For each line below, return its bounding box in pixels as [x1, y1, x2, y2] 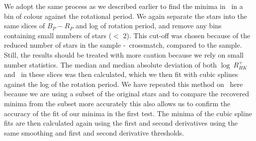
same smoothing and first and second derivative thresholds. [4, 127, 184, 138]
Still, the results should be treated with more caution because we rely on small [4, 49, 244, 60]
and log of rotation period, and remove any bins [76, 20, 222, 31]
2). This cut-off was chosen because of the [123, 30, 251, 40]
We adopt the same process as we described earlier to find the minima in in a [4, 1, 243, 11]
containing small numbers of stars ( [4, 30, 112, 40]
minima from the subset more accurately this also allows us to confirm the [4, 98, 231, 108]
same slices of [4, 20, 45, 31]
